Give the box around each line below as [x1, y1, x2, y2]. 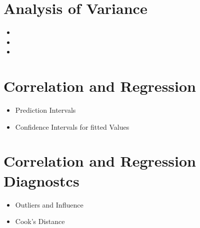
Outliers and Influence [15, 199, 83, 210]
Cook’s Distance [15, 216, 65, 227]
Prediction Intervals [15, 105, 76, 115]
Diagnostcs [3, 170, 79, 191]
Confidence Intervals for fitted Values [15, 121, 129, 132]
